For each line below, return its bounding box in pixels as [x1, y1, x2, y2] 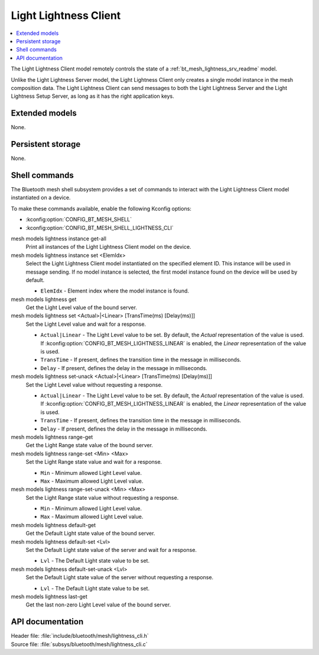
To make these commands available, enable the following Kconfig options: [11, 205, 192, 212]
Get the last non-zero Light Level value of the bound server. [25, 601, 171, 608]
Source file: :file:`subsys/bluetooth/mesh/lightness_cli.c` [11, 640, 148, 648]
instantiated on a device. [11, 194, 71, 201]
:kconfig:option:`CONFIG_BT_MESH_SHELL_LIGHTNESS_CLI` [25, 224, 174, 231]
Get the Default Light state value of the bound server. [25, 530, 155, 537]
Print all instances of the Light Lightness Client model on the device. [25, 243, 191, 251]
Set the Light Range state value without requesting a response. [25, 494, 179, 501]
